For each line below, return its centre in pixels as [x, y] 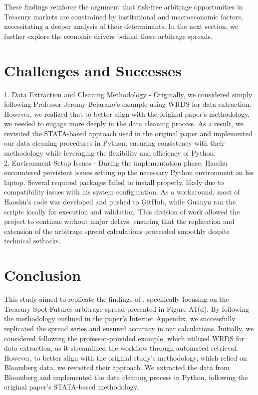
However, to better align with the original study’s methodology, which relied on [126, 357]
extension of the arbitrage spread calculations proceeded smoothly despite [117, 231]
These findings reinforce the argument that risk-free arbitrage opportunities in [124, 6]
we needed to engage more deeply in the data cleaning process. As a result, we [124, 123]
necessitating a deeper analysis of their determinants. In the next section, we [121, 26]
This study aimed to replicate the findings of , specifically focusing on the [117, 299]
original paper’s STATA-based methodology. [71, 387]
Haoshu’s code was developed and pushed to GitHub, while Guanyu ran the [120, 202]
